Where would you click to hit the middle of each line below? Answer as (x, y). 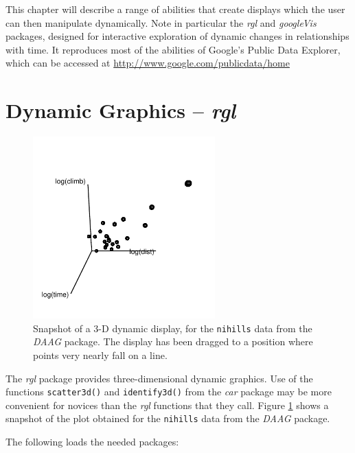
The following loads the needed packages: (92, 442)
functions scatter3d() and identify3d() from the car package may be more (169, 392)
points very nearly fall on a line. (100, 355)
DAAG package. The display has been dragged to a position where (173, 341)
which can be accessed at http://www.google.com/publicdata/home (148, 63)
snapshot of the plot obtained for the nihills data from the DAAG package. (168, 418)
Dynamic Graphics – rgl (121, 111)
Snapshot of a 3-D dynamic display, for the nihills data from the (173, 328)
